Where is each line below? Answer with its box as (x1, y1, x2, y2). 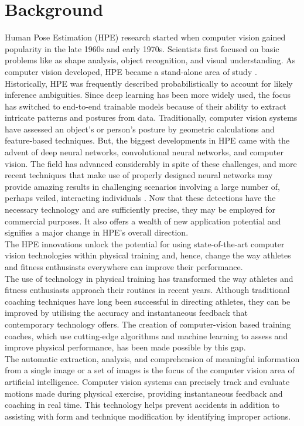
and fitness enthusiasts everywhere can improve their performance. (5, 261, 243, 272)
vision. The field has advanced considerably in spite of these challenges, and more (5, 157, 297, 169)
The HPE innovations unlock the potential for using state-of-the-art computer (5, 237, 285, 250)
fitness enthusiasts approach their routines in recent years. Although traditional (5, 284, 290, 296)
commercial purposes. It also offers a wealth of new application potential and (5, 214, 281, 227)
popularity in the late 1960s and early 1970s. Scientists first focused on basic (5, 42, 279, 54)
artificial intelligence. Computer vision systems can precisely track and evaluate (5, 375, 290, 387)
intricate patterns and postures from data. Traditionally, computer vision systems (5, 111, 298, 124)
